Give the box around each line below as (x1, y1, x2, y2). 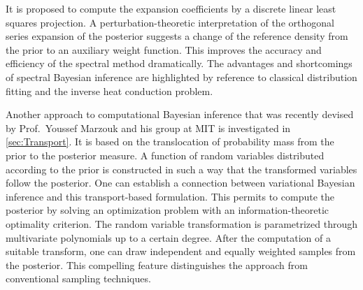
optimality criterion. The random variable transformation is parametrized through (6, 216, 358, 231)
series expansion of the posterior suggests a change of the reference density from (6, 29, 348, 43)
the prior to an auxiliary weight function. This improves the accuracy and (6, 42, 322, 57)
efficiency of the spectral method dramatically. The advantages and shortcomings (6, 56, 353, 71)
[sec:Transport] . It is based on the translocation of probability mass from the (6, 134, 334, 149)
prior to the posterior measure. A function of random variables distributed (6, 147, 325, 162)
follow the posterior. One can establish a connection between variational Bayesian (6, 175, 355, 190)
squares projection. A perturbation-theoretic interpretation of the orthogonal (6, 15, 334, 29)
